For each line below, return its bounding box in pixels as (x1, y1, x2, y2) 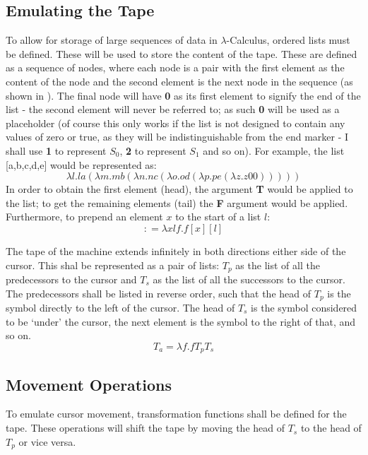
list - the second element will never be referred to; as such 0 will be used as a (6, 102, 340, 117)
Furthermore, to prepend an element (6, 209, 163, 224)
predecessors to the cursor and (6, 271, 137, 286)
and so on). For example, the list (203, 143, 345, 158)
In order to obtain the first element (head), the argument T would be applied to (6, 182, 353, 196)
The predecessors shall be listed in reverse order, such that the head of (6, 285, 311, 300)
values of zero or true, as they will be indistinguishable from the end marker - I (6, 129, 349, 144)
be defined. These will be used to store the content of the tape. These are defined (6, 46, 357, 61)
